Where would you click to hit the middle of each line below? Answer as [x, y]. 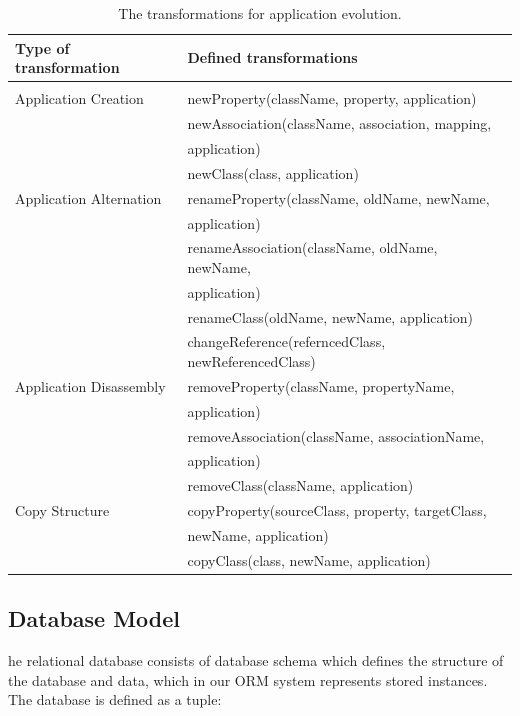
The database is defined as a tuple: [115, 699]
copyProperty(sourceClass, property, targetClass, [337, 510]
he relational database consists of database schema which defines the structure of [256, 660]
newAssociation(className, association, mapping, [339, 123]
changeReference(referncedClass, [286, 341]
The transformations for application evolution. [260, 13]
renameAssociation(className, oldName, [312, 247]
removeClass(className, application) [300, 485]
